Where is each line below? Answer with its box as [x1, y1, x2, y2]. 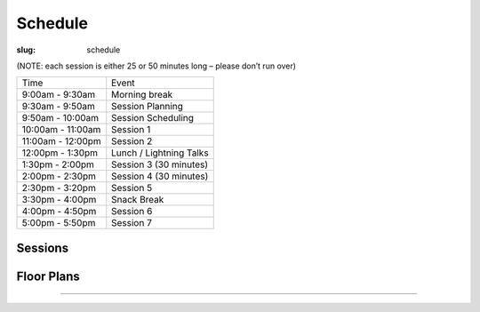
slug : [16, 44, 36, 55]
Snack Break [111, 194, 164, 206]
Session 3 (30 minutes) [111, 158, 209, 171]
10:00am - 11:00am [21, 124, 101, 136]
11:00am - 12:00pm [21, 135, 101, 148]
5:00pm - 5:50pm [21, 217, 96, 229]
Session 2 [111, 135, 153, 148]
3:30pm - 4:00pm [21, 194, 97, 206]
